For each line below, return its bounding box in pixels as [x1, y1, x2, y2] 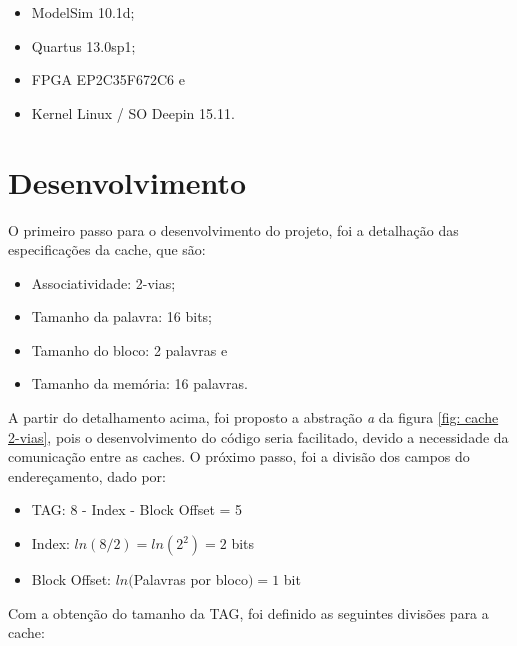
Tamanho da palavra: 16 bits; [31, 306, 212, 327]
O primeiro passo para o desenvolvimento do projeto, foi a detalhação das [8, 219, 459, 240]
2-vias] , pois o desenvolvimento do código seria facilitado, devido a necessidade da [8, 426, 509, 447]
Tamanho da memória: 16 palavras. [31, 373, 248, 394]
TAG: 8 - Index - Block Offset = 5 [31, 499, 243, 520]
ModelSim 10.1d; [31, 2, 135, 22]
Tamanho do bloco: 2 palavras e [31, 339, 228, 360]
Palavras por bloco [133, 569, 249, 590]
